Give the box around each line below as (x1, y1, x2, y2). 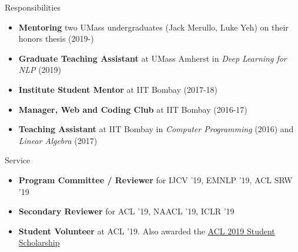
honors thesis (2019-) (18, 32, 94, 45)
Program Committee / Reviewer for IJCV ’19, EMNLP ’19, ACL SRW (18, 173, 293, 186)
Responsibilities (5, 1, 61, 13)
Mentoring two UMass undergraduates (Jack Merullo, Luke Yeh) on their (18, 21, 289, 33)
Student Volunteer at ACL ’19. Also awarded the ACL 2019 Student (18, 224, 275, 237)
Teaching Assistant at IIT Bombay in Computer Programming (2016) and (18, 123, 294, 135)
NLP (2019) (18, 63, 62, 76)
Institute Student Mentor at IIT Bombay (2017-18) (18, 83, 218, 95)
